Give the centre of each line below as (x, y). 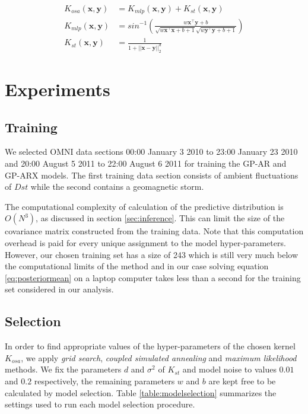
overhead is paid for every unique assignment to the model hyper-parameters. (145, 243)
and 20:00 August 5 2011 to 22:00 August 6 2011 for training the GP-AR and (146, 163)
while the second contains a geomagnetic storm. (117, 187)
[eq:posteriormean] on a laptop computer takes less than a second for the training (153, 277)
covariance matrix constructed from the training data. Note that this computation (154, 231)
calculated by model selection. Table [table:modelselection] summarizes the (141, 392)
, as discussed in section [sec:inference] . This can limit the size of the (160, 218)
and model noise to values (229, 369)
